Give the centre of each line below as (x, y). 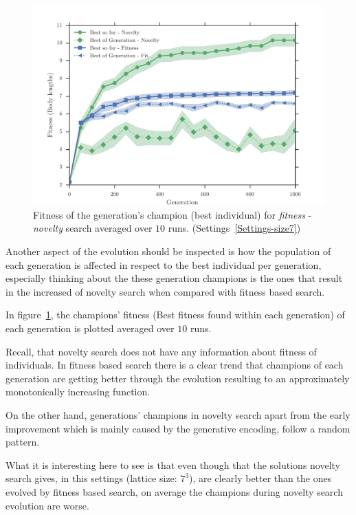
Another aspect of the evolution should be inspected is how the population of (168, 251)
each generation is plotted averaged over (90, 328)
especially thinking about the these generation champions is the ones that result (174, 278)
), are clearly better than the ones (260, 478)
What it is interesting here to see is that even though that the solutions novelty (173, 464)
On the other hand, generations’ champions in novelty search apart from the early (178, 414)
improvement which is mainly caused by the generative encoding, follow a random (178, 428)
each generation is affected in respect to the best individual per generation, (164, 264)
